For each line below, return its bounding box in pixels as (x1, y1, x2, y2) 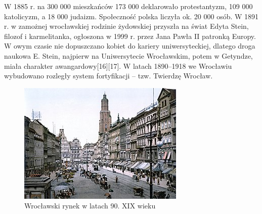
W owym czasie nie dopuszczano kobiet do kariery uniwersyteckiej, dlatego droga (4, 40, 255, 51)
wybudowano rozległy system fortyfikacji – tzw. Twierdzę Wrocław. (4, 70, 213, 81)
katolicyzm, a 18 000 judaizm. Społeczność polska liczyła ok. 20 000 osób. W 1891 (4, 11, 259, 21)
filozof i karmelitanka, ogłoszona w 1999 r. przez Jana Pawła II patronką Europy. (4, 30, 256, 41)
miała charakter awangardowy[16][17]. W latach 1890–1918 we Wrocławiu (4, 60, 232, 71)
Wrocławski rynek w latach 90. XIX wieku (24, 200, 156, 211)
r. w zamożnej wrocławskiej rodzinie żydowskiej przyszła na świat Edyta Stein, (4, 21, 249, 31)
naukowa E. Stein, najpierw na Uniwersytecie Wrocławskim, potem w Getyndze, (4, 50, 253, 61)
